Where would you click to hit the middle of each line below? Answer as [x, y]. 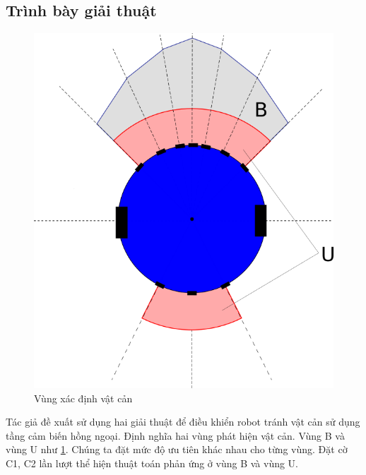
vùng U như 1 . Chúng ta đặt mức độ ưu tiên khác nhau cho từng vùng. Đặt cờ [177, 449]
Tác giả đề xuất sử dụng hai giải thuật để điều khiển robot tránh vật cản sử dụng [183, 422]
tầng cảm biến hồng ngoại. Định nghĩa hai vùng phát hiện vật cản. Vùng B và [175, 435]
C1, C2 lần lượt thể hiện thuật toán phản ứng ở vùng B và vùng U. [152, 463]
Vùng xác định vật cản [83, 398]
